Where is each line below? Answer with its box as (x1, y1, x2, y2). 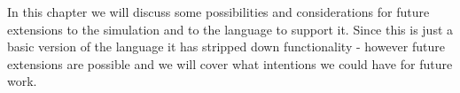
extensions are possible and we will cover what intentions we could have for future (7, 54, 453, 73)
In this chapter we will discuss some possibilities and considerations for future (7, 3, 430, 20)
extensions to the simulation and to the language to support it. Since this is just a (7, 19, 454, 38)
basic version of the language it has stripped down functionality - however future (7, 37, 445, 56)
